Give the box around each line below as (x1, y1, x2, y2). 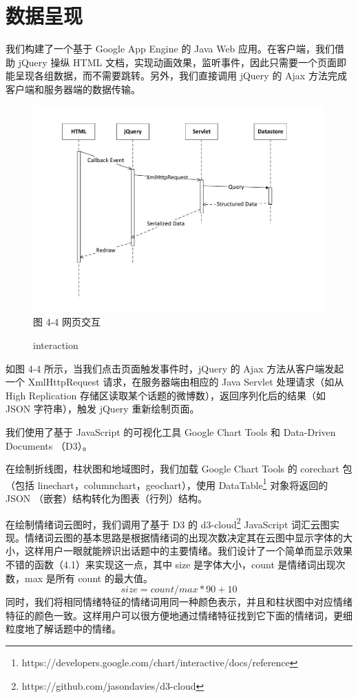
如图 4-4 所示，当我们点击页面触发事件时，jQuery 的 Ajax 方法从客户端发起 (6, 361, 344, 375)
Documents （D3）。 (6, 438, 92, 452)
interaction (33, 338, 78, 352)
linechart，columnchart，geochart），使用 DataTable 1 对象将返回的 (37, 475, 328, 492)
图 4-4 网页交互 (33, 315, 101, 329)
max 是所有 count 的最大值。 (24, 570, 153, 585)
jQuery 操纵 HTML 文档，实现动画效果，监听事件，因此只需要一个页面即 (18, 54, 346, 69)
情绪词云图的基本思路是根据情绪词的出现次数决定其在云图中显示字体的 (24, 530, 343, 544)
